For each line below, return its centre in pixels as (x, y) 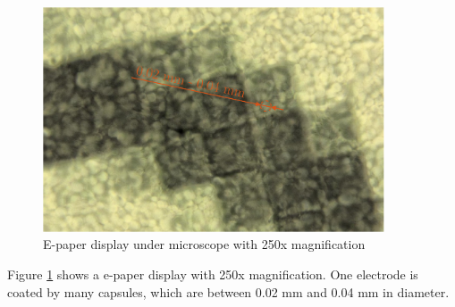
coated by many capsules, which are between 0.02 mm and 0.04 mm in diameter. (228, 291)
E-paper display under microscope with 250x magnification (204, 244)
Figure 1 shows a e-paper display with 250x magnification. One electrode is (213, 274)
